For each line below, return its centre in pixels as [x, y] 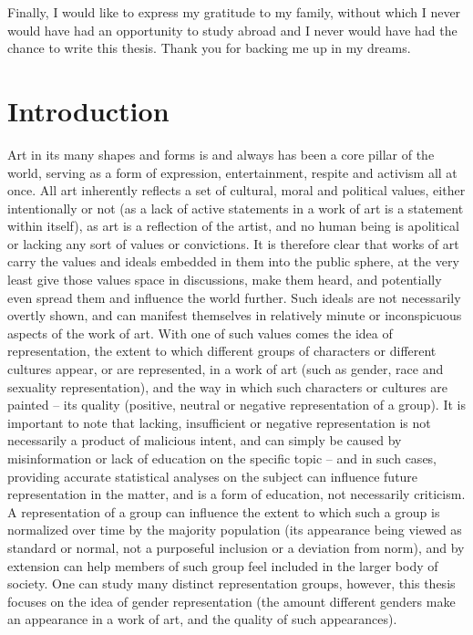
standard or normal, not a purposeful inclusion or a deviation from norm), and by [236, 547]
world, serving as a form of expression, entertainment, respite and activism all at [232, 172]
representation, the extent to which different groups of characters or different [222, 351]
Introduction [88, 110]
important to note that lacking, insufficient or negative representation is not [219, 422]
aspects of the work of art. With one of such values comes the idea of [200, 333]
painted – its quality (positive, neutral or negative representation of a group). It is [236, 405]
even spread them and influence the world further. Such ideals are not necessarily [234, 297]
